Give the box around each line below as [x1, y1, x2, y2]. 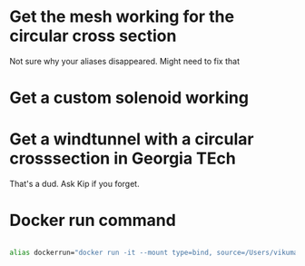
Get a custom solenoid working [9, 88, 250, 108]
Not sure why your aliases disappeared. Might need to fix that [9, 55, 241, 66]
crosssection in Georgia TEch [9, 148, 236, 169]
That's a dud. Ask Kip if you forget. [9, 179, 140, 190]
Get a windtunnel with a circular [9, 129, 254, 150]
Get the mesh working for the [9, 6, 234, 27]
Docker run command [9, 211, 177, 231]
